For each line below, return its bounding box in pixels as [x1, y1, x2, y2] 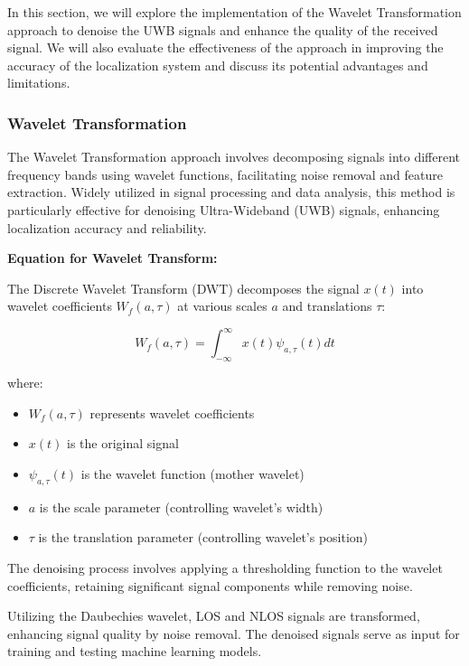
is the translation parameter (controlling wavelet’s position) [38, 528, 369, 547]
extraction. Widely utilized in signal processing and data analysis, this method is [7, 183, 455, 202]
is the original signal [67, 434, 179, 453]
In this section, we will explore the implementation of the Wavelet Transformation [7, 3, 462, 21]
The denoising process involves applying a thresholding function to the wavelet [7, 558, 443, 577]
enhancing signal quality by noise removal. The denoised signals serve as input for [7, 624, 460, 643]
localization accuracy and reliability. [7, 218, 207, 237]
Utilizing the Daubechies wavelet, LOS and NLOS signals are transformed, [7, 606, 420, 625]
